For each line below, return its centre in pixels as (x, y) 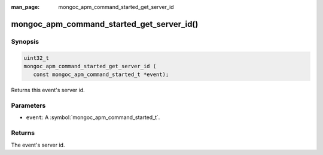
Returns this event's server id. (48, 90)
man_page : (25, 7)
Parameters (28, 106)
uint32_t (36, 58)
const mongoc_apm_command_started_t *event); (101, 75)
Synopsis (25, 41)
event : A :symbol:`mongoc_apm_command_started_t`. (93, 117)
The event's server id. (38, 145)
